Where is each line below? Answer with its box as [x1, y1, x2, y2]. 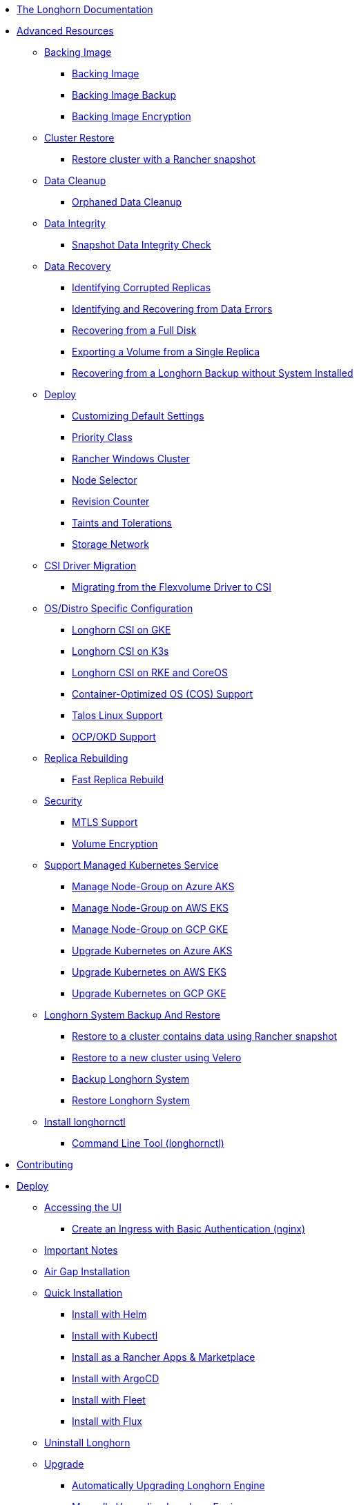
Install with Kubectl [72, 1330, 158, 1341]
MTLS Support [72, 816, 138, 828]
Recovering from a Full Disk [72, 324, 197, 336]
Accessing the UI [44, 1201, 122, 1213]
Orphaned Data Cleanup [72, 196, 182, 208]
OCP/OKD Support [72, 731, 156, 742]
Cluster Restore [44, 132, 115, 144]
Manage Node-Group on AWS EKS [72, 902, 229, 914]
